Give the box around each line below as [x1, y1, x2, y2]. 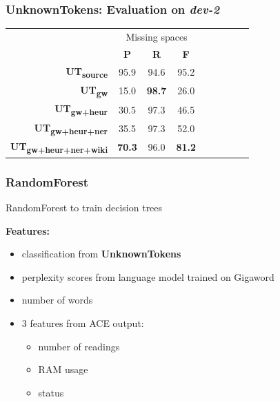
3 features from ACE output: [21, 315, 144, 330]
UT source [66, 63, 108, 80]
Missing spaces [126, 29, 188, 43]
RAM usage [38, 362, 88, 377]
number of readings [38, 339, 120, 353]
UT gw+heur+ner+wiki [10, 139, 108, 155]
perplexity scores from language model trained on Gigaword [21, 269, 274, 284]
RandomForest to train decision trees [6, 200, 163, 214]
